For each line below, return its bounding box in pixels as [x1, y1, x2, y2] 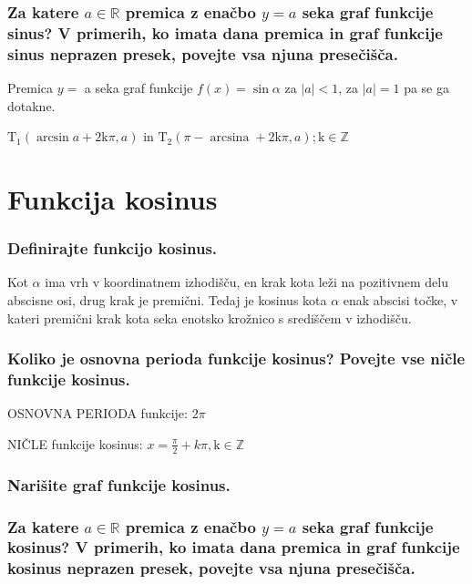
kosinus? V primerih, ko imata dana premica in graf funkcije [7, 536, 460, 558]
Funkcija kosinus [7, 180, 218, 218]
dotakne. [7, 96, 56, 115]
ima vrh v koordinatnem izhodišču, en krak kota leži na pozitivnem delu [45, 272, 449, 292]
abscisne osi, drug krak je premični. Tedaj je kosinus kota [7, 291, 327, 310]
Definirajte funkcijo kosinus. [7, 237, 218, 260]
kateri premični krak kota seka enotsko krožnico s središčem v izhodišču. [7, 308, 412, 327]
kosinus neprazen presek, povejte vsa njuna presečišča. [7, 557, 416, 579]
